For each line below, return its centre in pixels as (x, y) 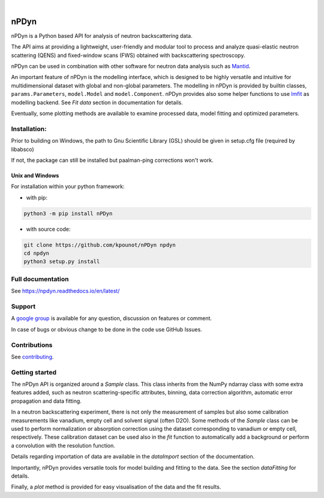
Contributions (32, 345)
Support (23, 306)
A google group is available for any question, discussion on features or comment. (112, 318)
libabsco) (22, 149)
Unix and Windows (35, 175)
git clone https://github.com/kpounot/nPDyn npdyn (100, 245)
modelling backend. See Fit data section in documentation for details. (97, 102)
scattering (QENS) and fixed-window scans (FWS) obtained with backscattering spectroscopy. (128, 55)
